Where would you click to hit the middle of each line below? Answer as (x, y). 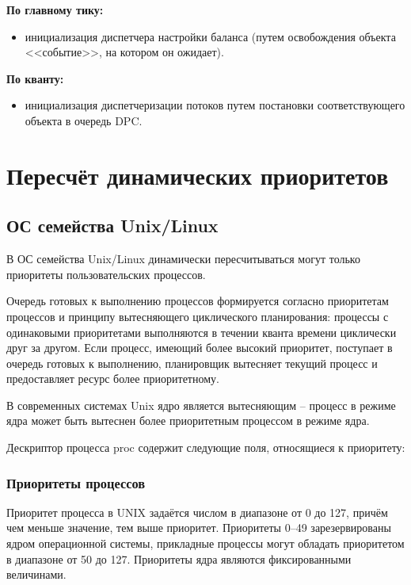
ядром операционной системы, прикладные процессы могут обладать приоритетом (205, 543)
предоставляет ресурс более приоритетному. (113, 379)
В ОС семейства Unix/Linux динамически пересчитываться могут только (183, 259)
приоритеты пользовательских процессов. (106, 274)
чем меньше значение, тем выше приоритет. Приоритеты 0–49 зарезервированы (199, 528)
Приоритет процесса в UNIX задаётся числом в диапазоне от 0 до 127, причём (197, 512)
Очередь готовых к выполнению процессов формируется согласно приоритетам (198, 301)
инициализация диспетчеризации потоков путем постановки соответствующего (215, 105)
